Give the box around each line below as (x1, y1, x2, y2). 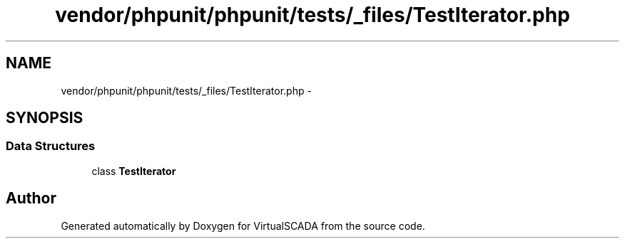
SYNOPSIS (6, 109, 83, 127)
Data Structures (6, 139, 96, 154)
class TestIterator (91, 164, 176, 177)
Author (6, 189, 56, 208)
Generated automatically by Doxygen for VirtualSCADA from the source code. (61, 219, 425, 232)
